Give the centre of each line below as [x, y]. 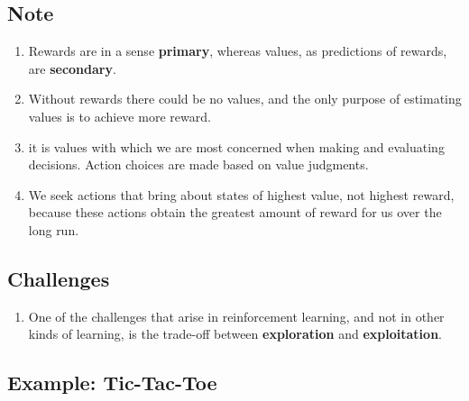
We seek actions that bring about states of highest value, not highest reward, [241, 194]
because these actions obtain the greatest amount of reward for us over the [235, 212]
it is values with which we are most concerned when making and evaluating [236, 146]
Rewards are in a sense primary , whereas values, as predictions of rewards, [238, 51]
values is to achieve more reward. [120, 116]
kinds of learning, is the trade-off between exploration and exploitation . [235, 334]
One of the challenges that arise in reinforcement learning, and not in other [236, 316]
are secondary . [72, 68]
